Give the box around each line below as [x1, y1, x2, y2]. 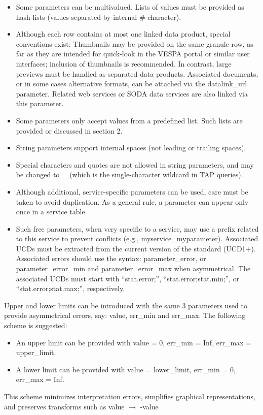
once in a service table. [16, 206, 87, 217]
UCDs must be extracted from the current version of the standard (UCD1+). [16, 243, 256, 253]
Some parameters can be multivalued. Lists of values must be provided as [16, 2, 244, 12]
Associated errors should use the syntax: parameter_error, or [16, 253, 206, 264]
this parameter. [16, 98, 64, 109]
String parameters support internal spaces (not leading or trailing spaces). [16, 142, 246, 153]
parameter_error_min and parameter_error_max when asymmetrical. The [16, 263, 251, 274]
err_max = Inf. [16, 374, 64, 385]
